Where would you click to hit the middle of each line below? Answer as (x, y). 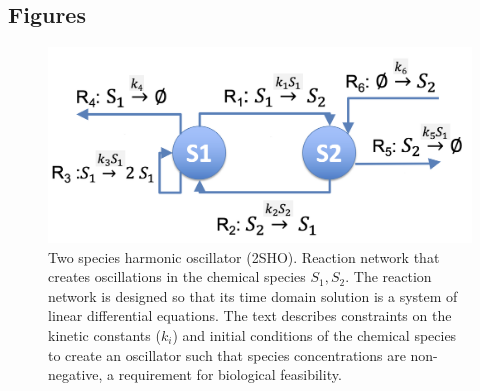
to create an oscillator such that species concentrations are (227, 354)
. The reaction (388, 276)
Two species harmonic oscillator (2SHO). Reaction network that (244, 256)
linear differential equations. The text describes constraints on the (250, 315)
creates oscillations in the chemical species (177, 276)
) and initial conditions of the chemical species (314, 335)
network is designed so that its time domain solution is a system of (253, 295)
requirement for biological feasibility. (230, 374)
